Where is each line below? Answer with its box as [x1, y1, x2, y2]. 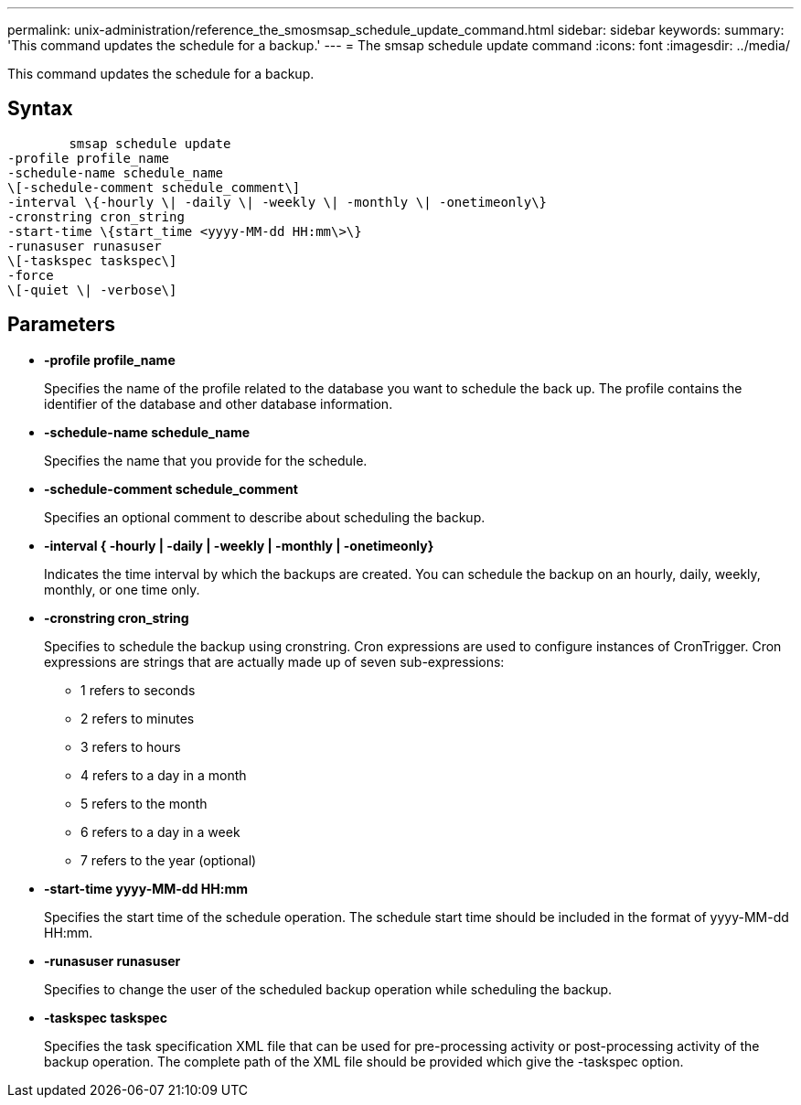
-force [7, 267, 54, 283]
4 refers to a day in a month [80, 767, 247, 783]
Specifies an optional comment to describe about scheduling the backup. [44, 509, 486, 525]
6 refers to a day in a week [80, 823, 240, 840]
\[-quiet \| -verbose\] [7, 282, 177, 297]
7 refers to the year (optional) [80, 852, 257, 868]
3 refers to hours [80, 738, 181, 755]
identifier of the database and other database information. [44, 395, 393, 412]
